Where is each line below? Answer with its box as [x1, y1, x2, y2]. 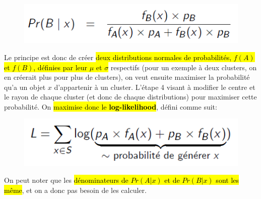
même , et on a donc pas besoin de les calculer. [4, 184, 147, 195]
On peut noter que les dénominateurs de [4, 175, 128, 185]
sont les [216, 175, 239, 185]
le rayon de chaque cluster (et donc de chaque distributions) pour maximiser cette [4, 91, 257, 102]
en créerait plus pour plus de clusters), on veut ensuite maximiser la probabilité [4, 72, 250, 82]
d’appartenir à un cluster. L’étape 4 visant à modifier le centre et [54, 81, 255, 92]
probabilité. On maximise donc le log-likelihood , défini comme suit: [4, 101, 217, 112]
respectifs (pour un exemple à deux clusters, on [110, 62, 257, 72]
